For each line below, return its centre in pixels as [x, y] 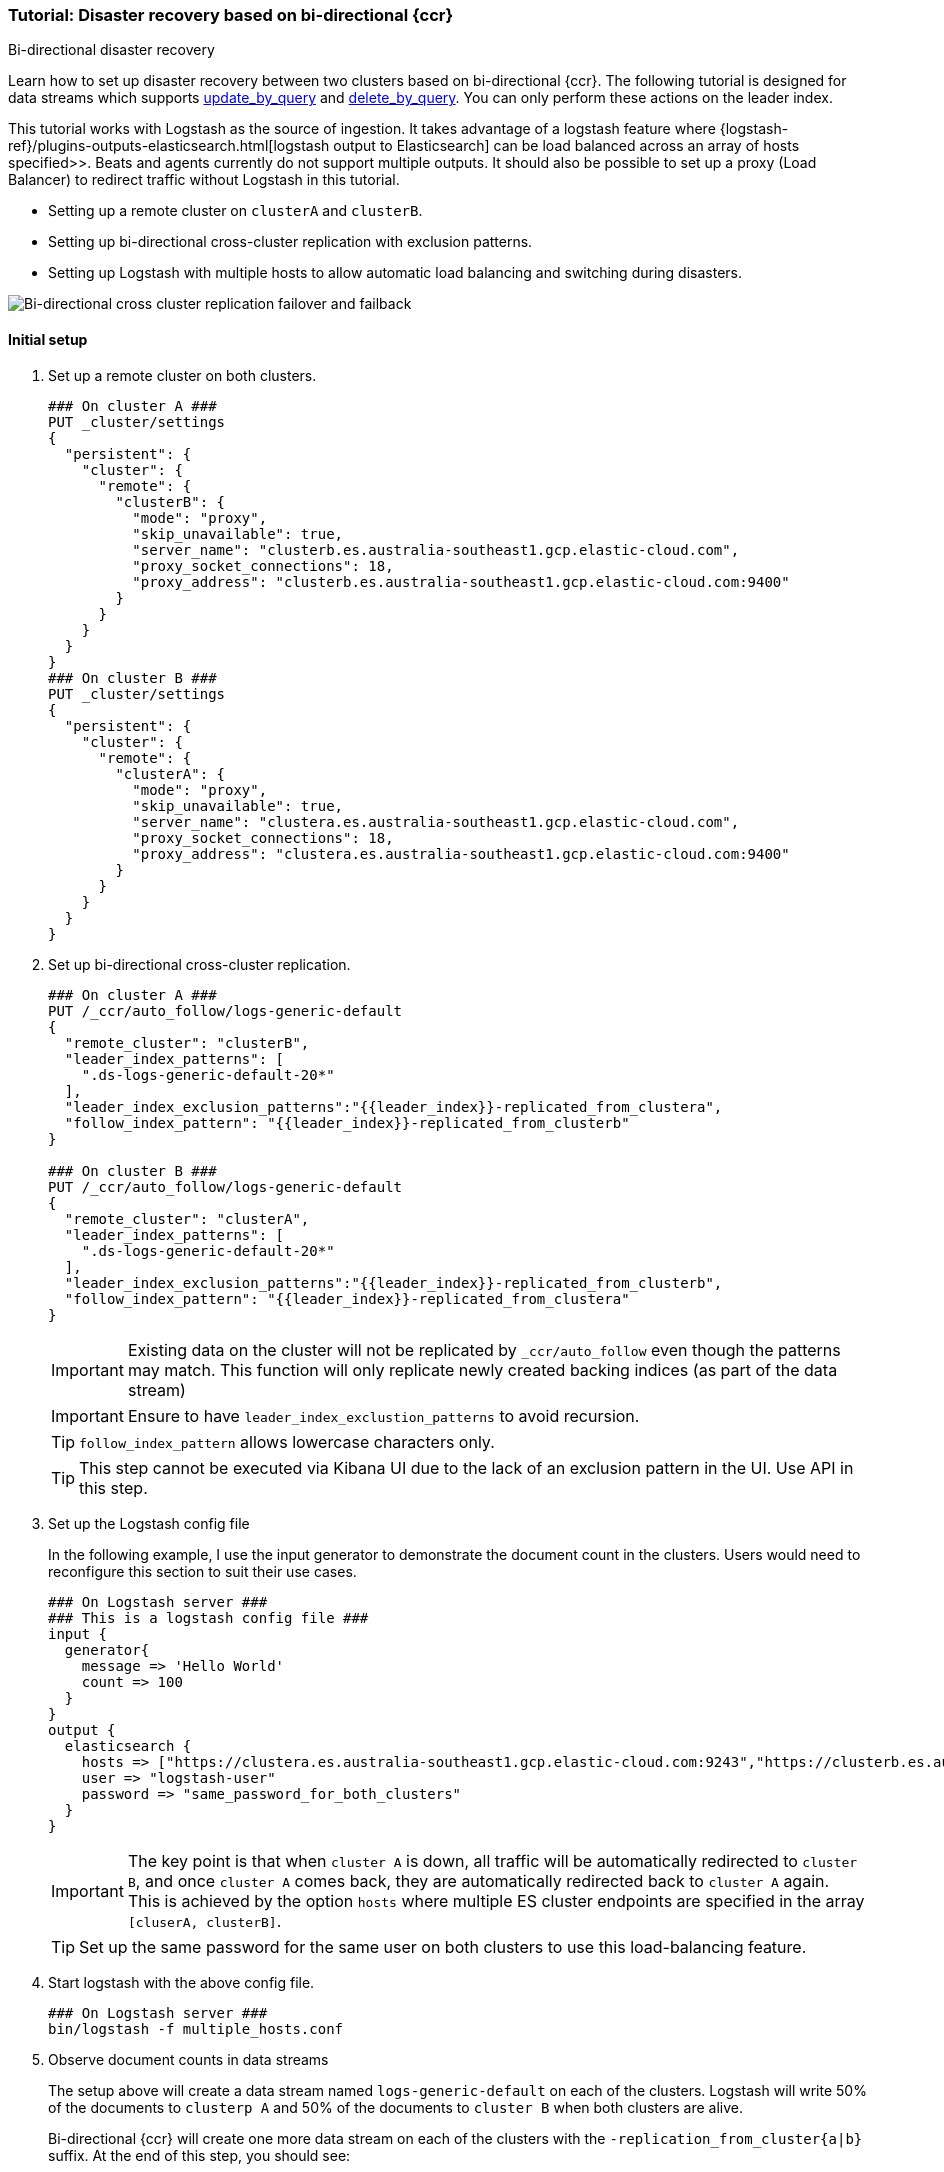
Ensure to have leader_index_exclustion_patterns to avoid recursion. [383, 1415]
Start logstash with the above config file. [181, 1982]
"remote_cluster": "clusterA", [187, 1218]
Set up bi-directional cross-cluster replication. [199, 964]
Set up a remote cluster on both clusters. [182, 375]
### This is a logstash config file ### [208, 1617]
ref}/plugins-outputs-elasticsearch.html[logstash [169, 146]
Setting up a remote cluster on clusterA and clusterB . [235, 211]
